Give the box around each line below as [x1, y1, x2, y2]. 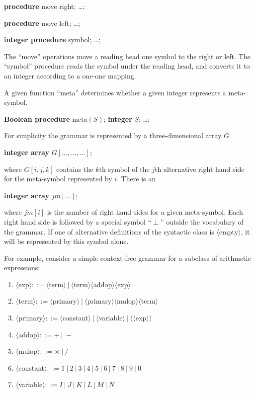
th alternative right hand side [155, 163, 245, 174]
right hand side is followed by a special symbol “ [4, 216, 152, 227]
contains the [56, 163, 93, 174]
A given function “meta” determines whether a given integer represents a [4, 87, 226, 97]
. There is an [117, 173, 156, 184]
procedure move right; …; [4, 1, 85, 11]
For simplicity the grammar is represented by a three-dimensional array [4, 130, 222, 141]
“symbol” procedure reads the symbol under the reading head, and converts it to [4, 61, 250, 71]
